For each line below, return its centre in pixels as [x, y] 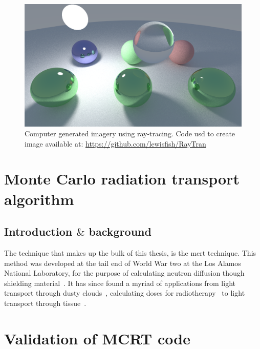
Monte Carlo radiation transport [122, 179]
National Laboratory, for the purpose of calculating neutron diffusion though [124, 273]
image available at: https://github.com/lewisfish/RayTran [115, 143]
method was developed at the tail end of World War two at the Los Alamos [123, 263]
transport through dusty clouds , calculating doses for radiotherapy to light [125, 293]
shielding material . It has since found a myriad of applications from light [120, 283]
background [120, 231]
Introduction [38, 231]
